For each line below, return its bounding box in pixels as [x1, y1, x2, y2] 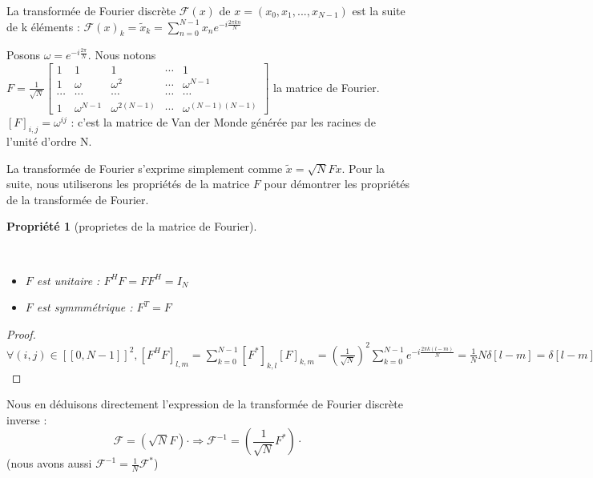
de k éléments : [6, 18, 80, 34]
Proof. [6, 325, 36, 342]
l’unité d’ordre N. [6, 133, 92, 149]
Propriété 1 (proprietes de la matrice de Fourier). [6, 218, 257, 235]
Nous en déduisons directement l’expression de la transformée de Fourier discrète [6, 396, 403, 412]
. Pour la [341, 159, 385, 176]
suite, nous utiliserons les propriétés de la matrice [6, 175, 250, 192]
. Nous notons [87, 46, 156, 63]
